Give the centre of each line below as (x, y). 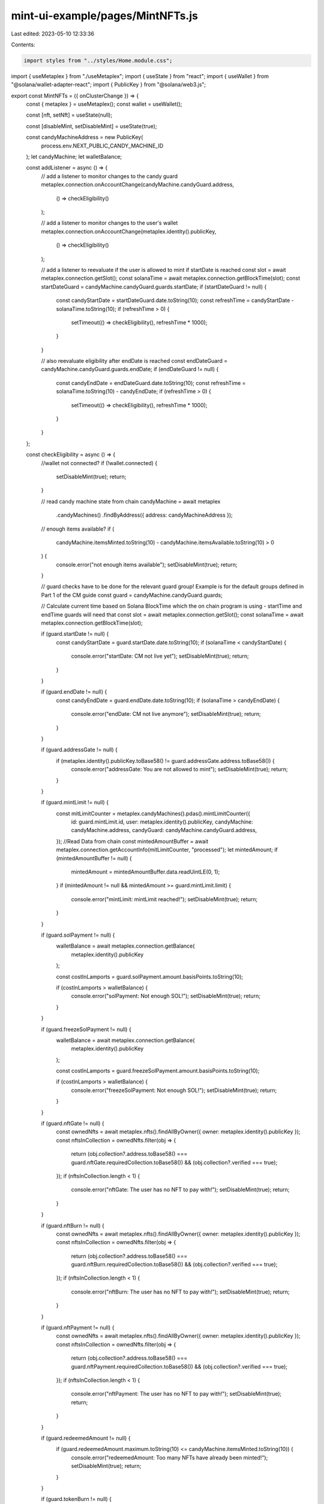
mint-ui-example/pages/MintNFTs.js (104, 16)
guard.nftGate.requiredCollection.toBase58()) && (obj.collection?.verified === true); (174, 1162)
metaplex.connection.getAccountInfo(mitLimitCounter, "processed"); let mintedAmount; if (167, 850)
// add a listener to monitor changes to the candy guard (109, 176)
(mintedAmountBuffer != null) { (94, 858)
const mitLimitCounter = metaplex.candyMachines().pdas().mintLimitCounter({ (153, 813)
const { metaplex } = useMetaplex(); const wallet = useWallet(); (104, 104)
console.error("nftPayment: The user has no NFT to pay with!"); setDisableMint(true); (176, 1394)
